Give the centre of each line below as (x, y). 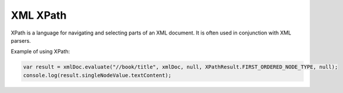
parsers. (21, 40)
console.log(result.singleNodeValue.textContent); (97, 75)
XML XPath (39, 15)
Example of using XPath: (40, 51)
